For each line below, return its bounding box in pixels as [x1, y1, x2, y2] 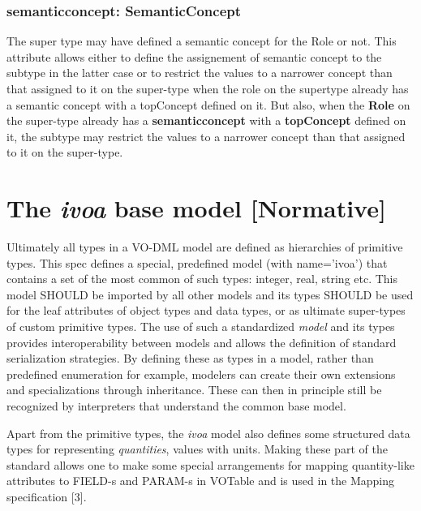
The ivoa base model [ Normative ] [6, 191, 386, 225]
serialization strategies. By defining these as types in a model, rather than [6, 350, 374, 367]
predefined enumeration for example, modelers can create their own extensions [6, 365, 396, 382]
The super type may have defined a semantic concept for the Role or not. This [6, 32, 397, 49]
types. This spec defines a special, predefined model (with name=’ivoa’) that [6, 254, 388, 271]
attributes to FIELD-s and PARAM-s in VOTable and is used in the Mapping [6, 472, 395, 489]
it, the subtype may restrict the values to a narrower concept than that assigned [6, 127, 406, 144]
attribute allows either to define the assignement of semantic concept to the [6, 48, 382, 65]
